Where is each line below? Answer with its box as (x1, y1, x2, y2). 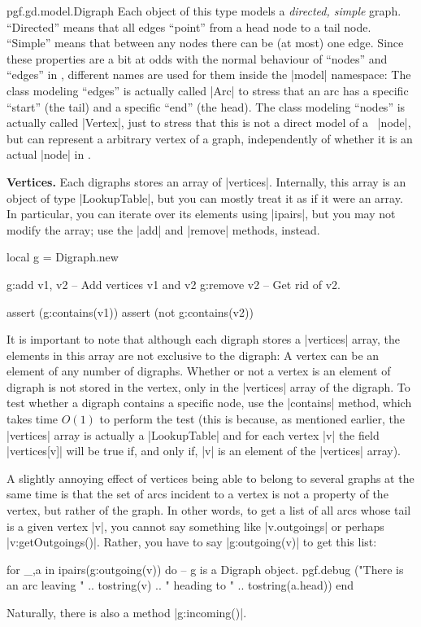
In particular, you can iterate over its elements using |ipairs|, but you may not (7, 205, 396, 222)
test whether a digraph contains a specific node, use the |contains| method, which (7, 394, 412, 411)
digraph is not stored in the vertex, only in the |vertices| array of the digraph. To (7, 378, 410, 395)
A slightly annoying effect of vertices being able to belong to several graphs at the (7, 469, 414, 486)
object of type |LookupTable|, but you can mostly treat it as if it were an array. (7, 189, 403, 206)
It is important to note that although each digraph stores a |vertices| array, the (7, 331, 400, 348)
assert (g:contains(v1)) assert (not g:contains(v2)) (7, 303, 254, 320)
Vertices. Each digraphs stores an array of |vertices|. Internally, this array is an (7, 173, 406, 190)
